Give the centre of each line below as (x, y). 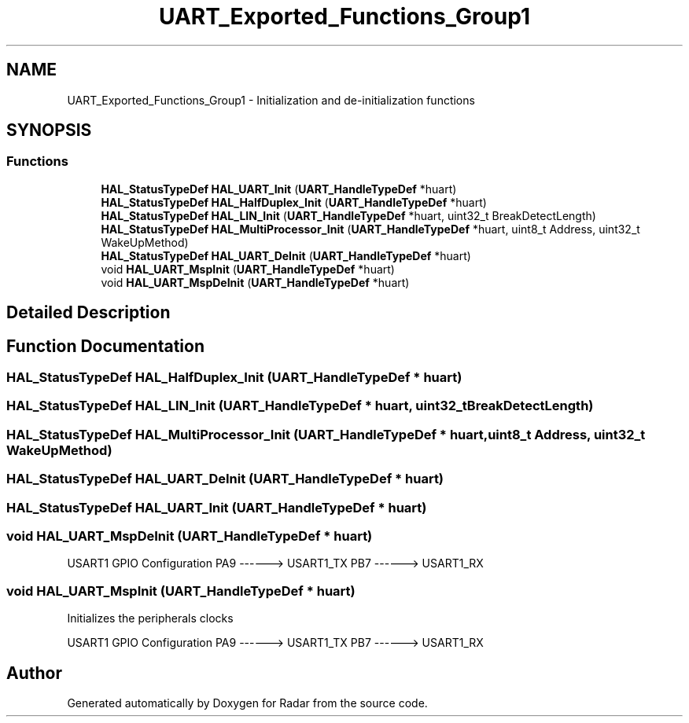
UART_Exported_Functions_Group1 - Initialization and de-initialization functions (271, 100)
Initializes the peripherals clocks (150, 618)
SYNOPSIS (49, 130)
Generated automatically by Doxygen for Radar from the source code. (247, 703)
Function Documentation (105, 346)
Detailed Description (88, 313)
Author (34, 673)
